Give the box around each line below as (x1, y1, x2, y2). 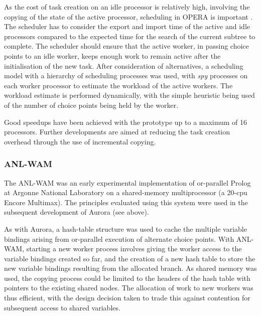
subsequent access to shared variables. (4, 302, 120, 312)
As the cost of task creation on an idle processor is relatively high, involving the (4, 2, 250, 12)
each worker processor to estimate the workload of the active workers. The (4, 80, 233, 90)
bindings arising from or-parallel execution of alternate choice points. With (4, 233, 234, 244)
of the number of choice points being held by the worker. (4, 99, 179, 110)
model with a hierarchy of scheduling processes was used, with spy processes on (4, 70, 248, 81)
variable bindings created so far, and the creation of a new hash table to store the (4, 253, 255, 263)
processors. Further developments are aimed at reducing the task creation (4, 126, 230, 137)
